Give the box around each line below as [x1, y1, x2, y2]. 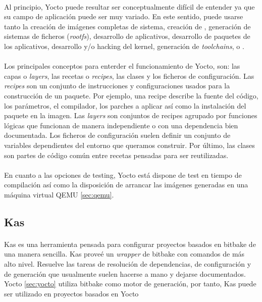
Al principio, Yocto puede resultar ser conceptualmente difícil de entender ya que [4, 1, 255, 12]
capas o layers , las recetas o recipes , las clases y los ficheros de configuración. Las [4, 70, 254, 81]
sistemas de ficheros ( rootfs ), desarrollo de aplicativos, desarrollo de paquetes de [4, 31, 250, 41]
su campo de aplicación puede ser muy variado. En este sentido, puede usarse [4, 11, 243, 22]
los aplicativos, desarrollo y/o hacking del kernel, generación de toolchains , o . [4, 40, 244, 51]
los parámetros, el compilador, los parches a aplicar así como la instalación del [4, 100, 246, 111]
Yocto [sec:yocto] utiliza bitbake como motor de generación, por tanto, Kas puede [4, 278, 256, 289]
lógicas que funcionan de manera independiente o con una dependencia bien [4, 120, 238, 130]
